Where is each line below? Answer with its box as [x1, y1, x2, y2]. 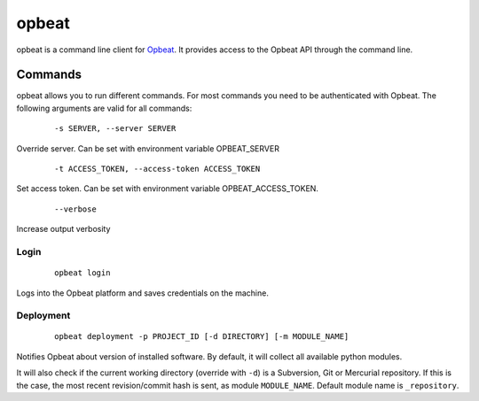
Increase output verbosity [16, 224, 111, 235]
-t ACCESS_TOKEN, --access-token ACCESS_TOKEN [54, 164, 261, 174]
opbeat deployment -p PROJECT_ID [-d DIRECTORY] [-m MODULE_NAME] [54, 332, 349, 342]
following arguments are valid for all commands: [16, 103, 192, 113]
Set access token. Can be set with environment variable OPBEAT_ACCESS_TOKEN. [16, 183, 319, 194]
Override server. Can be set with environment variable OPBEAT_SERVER [16, 143, 279, 154]
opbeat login [54, 268, 111, 278]
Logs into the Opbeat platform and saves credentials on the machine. [16, 288, 270, 298]
